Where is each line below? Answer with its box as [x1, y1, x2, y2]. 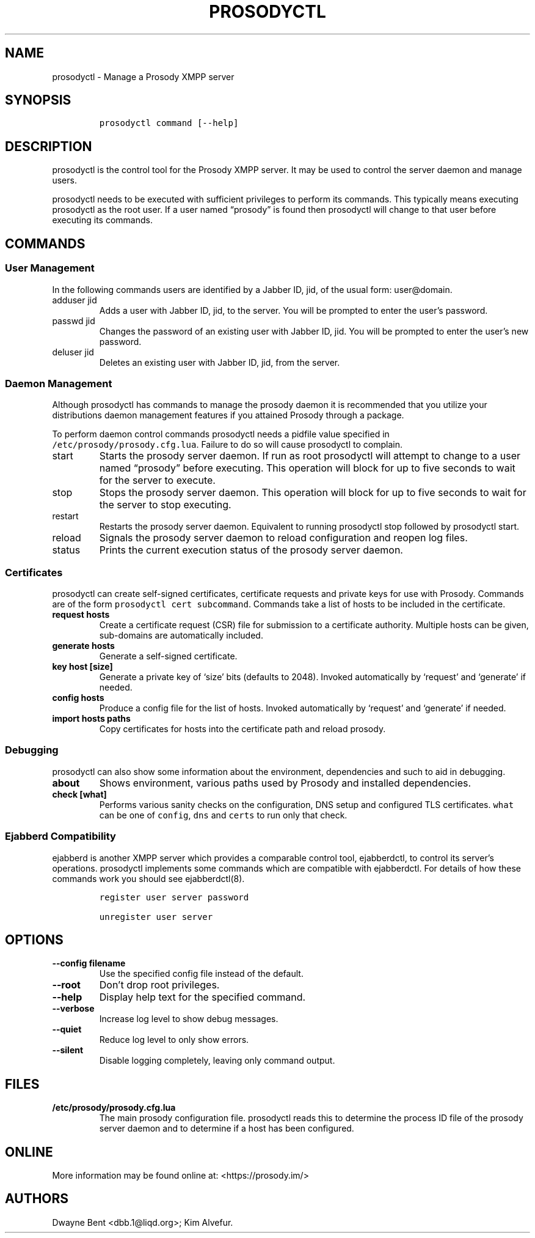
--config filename [52, 958, 126, 969]
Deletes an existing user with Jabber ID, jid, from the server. [99, 357, 340, 368]
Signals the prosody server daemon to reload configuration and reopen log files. [99, 532, 468, 544]
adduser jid [52, 294, 97, 305]
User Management [5, 262, 95, 275]
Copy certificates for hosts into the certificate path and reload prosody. [99, 724, 386, 734]
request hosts [52, 609, 110, 620]
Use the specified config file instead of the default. [99, 968, 304, 979]
